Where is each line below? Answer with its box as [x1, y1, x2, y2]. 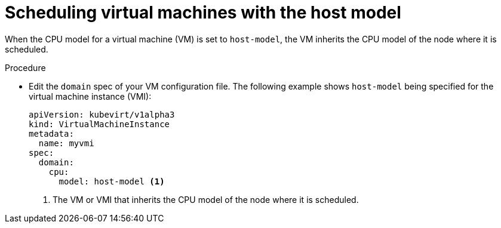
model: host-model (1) [59, 176, 165, 186]
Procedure [5, 62, 46, 73]
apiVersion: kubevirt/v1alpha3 [29, 109, 175, 119]
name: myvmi [38, 138, 94, 148]
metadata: [29, 128, 74, 138]
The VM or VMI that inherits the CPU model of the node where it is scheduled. [53, 194, 359, 205]
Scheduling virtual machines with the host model [5, 2, 401, 23]
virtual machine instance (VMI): [29, 91, 152, 101]
